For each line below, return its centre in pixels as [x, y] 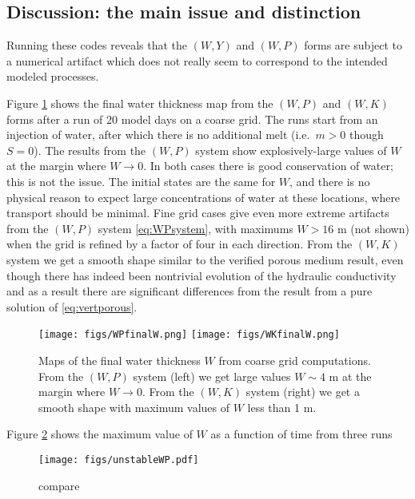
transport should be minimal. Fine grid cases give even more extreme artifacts [198, 213]
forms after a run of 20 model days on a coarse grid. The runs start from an [192, 119]
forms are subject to [353, 45]
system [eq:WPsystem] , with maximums [196, 228]
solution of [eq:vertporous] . [72, 306]
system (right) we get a [303, 392]
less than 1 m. [282, 407]
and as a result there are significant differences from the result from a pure [190, 291]
